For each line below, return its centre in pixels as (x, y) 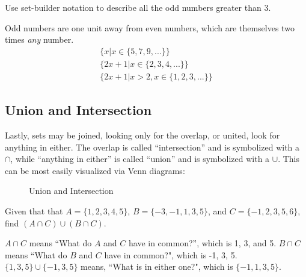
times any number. (39, 39)
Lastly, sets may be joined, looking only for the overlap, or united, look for (142, 135)
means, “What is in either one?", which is (157, 266)
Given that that (34, 211)
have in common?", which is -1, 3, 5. (171, 254)
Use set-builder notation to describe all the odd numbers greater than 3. (138, 7)
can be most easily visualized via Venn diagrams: (95, 170)
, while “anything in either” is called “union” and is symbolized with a (140, 159)
